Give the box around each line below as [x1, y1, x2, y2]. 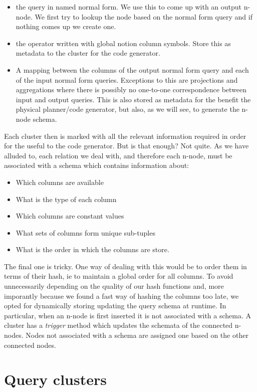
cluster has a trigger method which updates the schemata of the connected [4, 320, 233, 330]
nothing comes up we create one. [16, 21, 116, 32]
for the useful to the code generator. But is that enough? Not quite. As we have [4, 140, 249, 151]
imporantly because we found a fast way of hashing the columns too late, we [4, 290, 239, 301]
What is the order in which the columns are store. [16, 244, 169, 255]
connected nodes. [4, 339, 56, 350]
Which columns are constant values [16, 211, 124, 221]
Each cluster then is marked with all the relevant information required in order [4, 130, 246, 141]
